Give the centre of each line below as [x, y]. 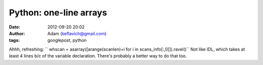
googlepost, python [67, 40]
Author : [17, 33]
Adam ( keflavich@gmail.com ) [77, 33]
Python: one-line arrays [58, 13]
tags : [14, 40]
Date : [15, 27]
